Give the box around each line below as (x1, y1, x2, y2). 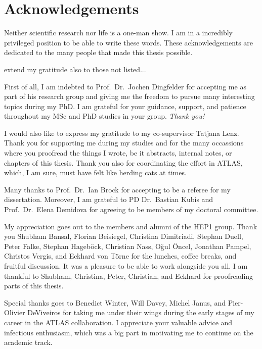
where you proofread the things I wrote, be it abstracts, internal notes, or (4, 147, 232, 158)
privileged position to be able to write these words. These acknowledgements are (4, 37, 253, 47)
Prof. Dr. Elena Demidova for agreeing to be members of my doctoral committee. (4, 204, 258, 215)
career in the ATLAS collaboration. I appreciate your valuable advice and (4, 317, 233, 327)
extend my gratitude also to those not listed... (4, 64, 146, 74)
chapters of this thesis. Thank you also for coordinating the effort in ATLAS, (4, 157, 243, 168)
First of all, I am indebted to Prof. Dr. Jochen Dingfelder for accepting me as (4, 81, 246, 91)
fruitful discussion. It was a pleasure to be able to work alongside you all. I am (4, 261, 248, 271)
